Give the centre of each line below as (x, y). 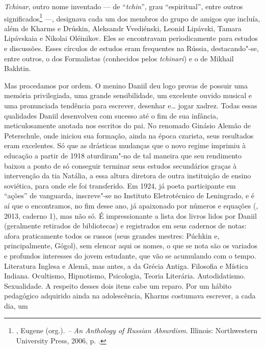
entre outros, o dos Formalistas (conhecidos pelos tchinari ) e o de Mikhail (119, 58)
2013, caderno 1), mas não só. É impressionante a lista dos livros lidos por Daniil (130, 215)
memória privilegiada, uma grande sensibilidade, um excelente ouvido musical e (128, 95)
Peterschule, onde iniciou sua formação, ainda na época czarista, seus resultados (129, 135)
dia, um (16, 305)
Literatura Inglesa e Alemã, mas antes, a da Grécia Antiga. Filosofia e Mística (126, 265)
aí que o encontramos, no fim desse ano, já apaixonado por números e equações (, (131, 205)
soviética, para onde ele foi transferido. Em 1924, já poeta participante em (120, 185)
